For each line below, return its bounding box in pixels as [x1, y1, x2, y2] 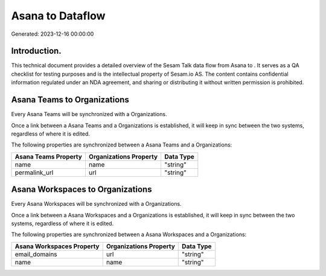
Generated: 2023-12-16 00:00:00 [11, 30, 94, 38]
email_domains [14, 250, 57, 258]
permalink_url [14, 168, 54, 177]
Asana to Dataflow [11, 9, 106, 22]
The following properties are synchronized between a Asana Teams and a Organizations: [11, 141, 232, 148]
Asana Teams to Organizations [11, 94, 129, 105]
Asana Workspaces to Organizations [11, 185, 152, 195]
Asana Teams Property [14, 152, 83, 160]
